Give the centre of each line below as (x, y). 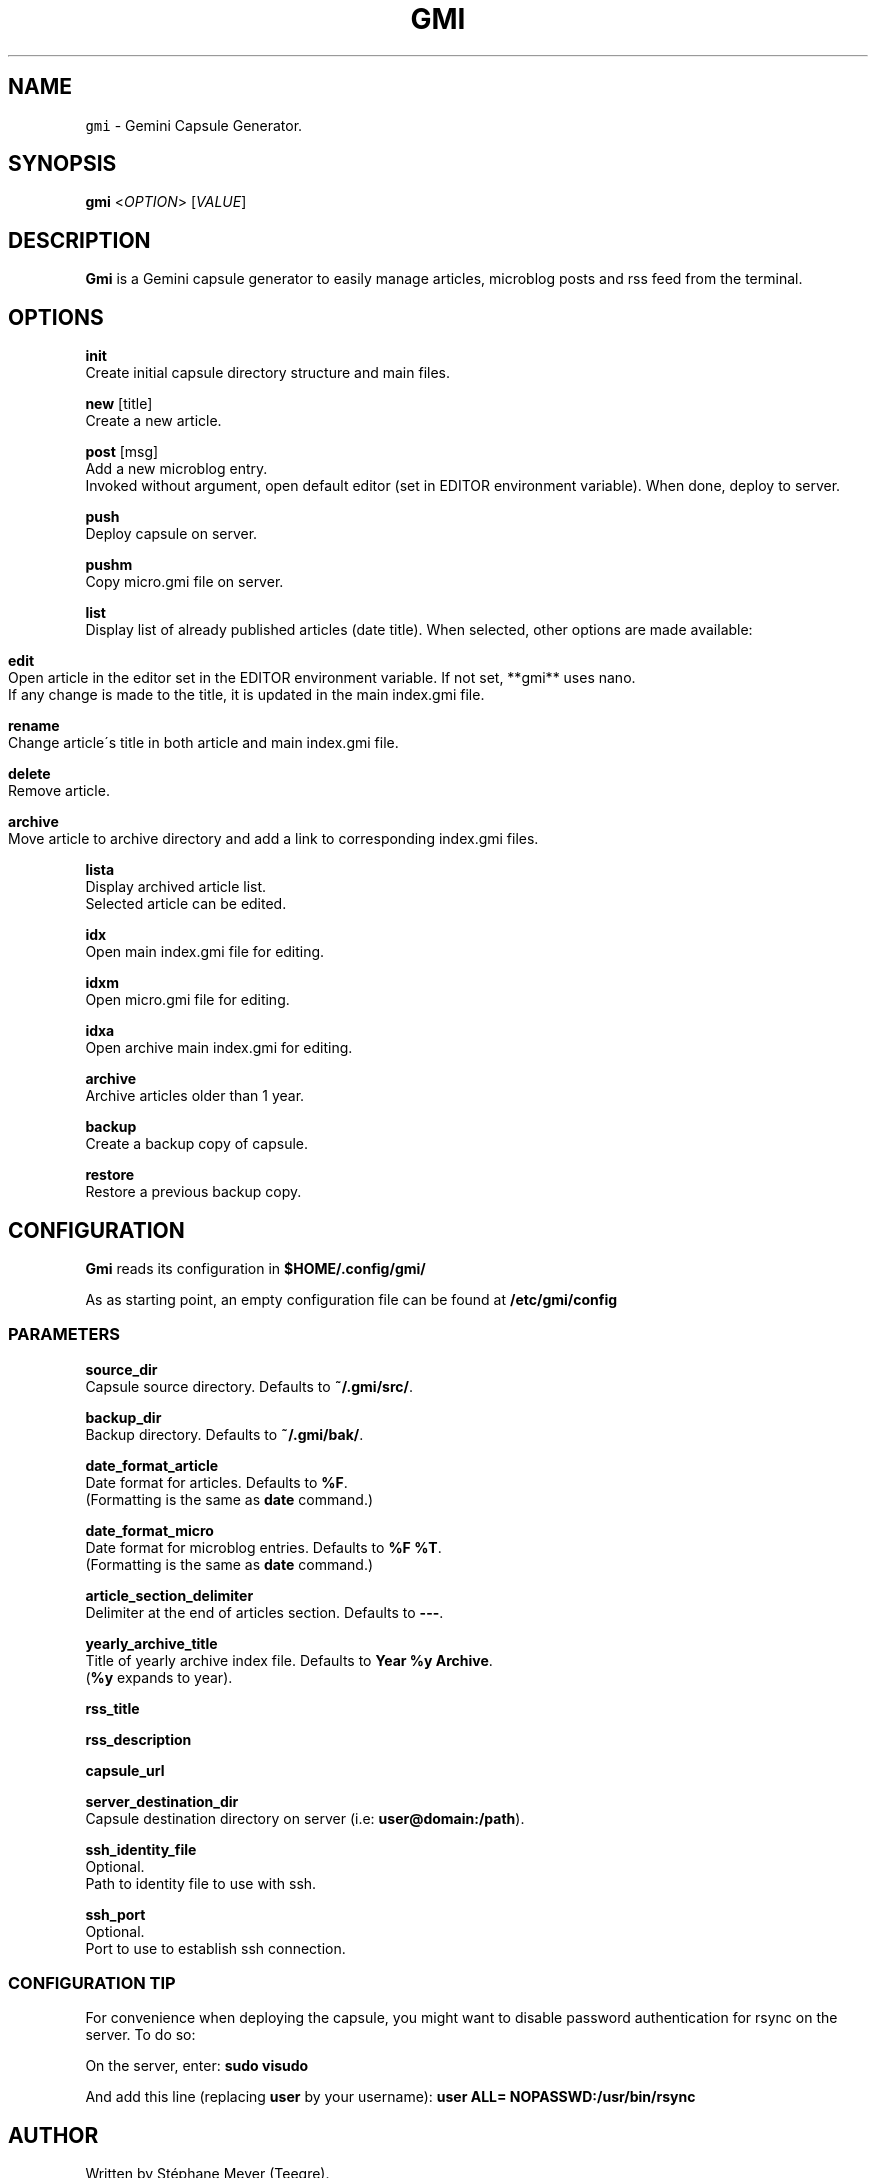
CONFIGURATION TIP (92, 1983)
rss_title (112, 1708)
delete (29, 774)
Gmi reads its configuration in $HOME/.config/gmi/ (255, 1268)
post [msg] (122, 452)
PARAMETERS (64, 1334)
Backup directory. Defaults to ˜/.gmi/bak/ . (224, 1434)
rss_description (138, 1739)
